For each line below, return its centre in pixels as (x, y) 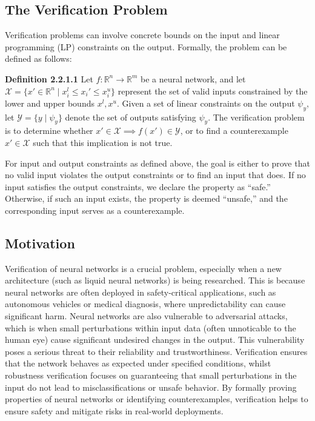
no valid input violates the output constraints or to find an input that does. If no (155, 175)
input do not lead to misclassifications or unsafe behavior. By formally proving (151, 387)
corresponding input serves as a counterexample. (95, 210)
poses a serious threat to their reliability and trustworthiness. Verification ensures (156, 351)
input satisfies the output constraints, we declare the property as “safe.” (138, 186)
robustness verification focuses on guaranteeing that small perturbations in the (151, 375)
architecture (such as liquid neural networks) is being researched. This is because (155, 280)
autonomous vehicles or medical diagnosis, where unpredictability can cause (145, 304)
